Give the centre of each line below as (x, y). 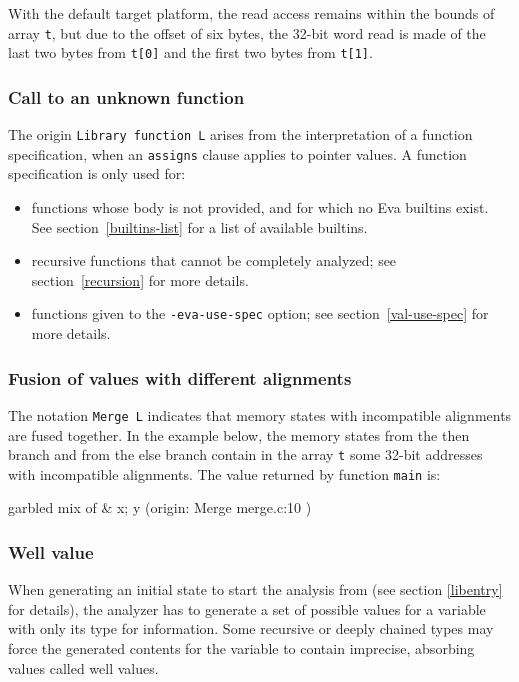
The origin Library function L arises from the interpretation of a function (240, 134)
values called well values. (83, 667)
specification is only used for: (97, 173)
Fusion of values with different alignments (180, 377)
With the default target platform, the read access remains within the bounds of (251, 13)
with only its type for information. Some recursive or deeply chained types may (251, 628)
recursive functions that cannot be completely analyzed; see (214, 260)
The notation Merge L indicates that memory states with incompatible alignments (260, 414)
